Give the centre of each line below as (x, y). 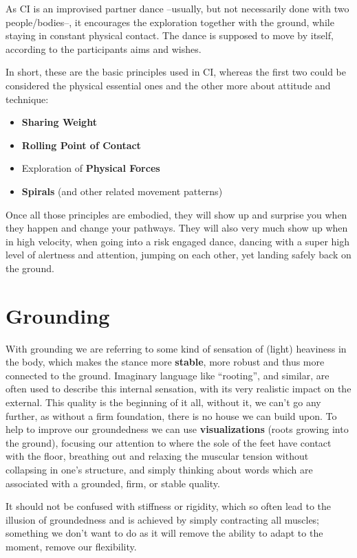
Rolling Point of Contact (81, 145)
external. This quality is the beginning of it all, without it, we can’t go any (163, 402)
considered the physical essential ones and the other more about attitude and (168, 85)
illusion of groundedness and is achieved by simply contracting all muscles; (163, 519)
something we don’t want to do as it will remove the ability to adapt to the (164, 533)
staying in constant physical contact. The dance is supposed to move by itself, (170, 35)
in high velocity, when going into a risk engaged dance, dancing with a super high (177, 241)
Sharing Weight (59, 122)
